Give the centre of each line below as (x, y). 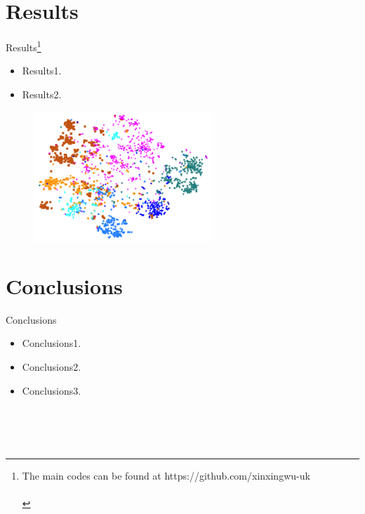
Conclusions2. (52, 367)
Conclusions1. (52, 343)
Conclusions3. (52, 390)
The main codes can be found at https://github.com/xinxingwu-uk (166, 476)
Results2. (42, 94)
